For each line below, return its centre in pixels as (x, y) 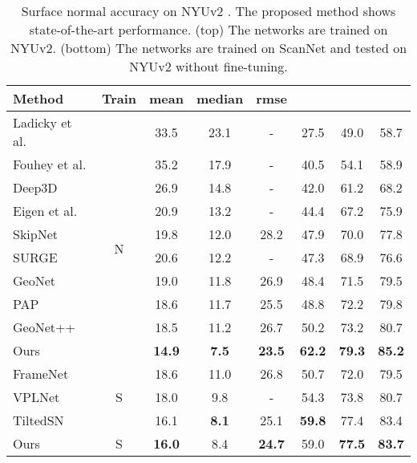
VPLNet (36, 397)
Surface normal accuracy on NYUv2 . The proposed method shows (208, 11)
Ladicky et (43, 122)
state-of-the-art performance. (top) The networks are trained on (208, 29)
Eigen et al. (45, 211)
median (220, 98)
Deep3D (35, 187)
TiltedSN (38, 420)
